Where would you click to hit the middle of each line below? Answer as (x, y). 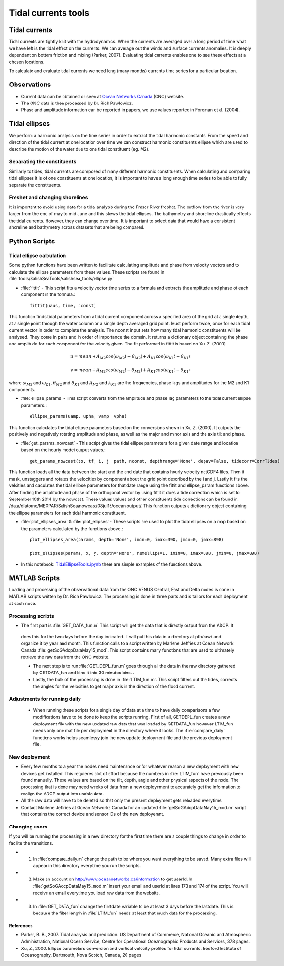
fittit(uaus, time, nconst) (63, 306)
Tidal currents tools (49, 13)
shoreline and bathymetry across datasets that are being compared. (77, 227)
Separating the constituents (43, 161)
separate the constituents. (35, 185)
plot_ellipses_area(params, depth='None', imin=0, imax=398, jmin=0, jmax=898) (127, 540)
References (21, 926)
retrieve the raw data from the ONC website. (65, 657)
